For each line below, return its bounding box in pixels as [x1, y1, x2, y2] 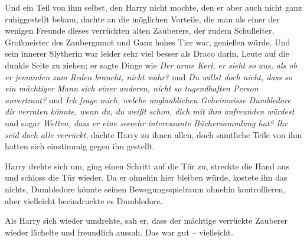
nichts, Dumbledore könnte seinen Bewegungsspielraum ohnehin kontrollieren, [5, 182, 286, 195]
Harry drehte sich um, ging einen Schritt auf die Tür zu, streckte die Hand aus [5, 159, 290, 172]
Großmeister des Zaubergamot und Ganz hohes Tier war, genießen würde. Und [5, 35, 290, 48]
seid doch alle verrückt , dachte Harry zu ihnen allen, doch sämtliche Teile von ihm [5, 128, 302, 140]
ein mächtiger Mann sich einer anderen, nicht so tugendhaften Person [5, 82, 259, 94]
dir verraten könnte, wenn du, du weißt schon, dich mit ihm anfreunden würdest [5, 105, 295, 117]
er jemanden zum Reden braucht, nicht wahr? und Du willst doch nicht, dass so [5, 70, 292, 83]
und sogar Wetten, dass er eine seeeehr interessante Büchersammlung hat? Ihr [5, 116, 288, 129]
